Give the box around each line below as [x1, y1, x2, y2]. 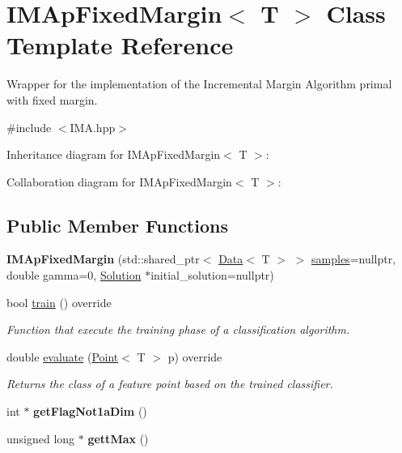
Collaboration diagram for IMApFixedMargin [6, 173, 232, 190]
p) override [167, 348, 222, 365]
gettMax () [87, 429, 149, 447]
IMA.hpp [70, 118, 116, 135]
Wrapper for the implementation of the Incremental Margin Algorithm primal [6, 75, 392, 92]
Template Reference [6, 28, 234, 62]
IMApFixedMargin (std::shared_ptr [6, 250, 200, 267]
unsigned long [6, 429, 75, 447]
